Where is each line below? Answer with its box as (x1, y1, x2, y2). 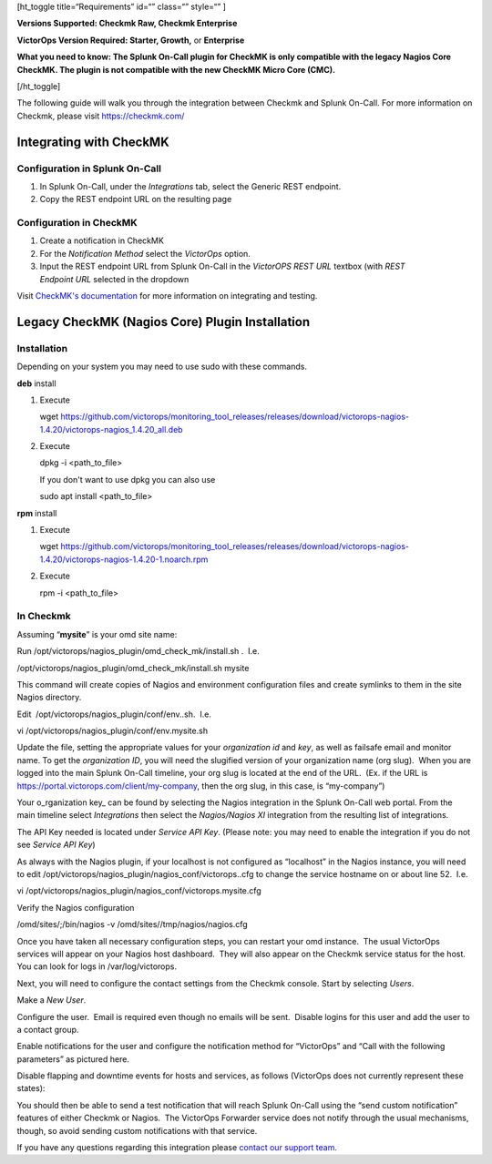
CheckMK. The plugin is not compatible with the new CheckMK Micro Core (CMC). (16, 64, 336, 75)
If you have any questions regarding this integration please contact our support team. (16, 1142, 337, 1153)
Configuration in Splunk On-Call (16, 162, 161, 175)
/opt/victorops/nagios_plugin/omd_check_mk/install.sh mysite (16, 662, 250, 673)
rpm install (16, 507, 57, 518)
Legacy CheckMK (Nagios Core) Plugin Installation (16, 314, 311, 330)
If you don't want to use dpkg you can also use (39, 474, 216, 485)
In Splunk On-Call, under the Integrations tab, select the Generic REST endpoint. (39, 180, 342, 191)
